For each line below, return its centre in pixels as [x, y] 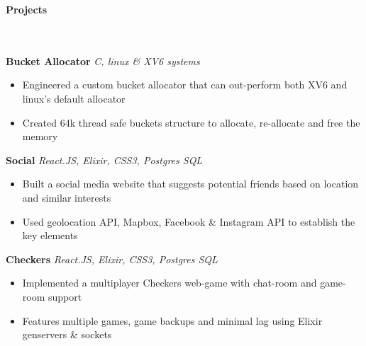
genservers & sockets [67, 334]
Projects [27, 9]
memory [40, 136]
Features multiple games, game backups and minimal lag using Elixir [172, 320]
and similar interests [67, 197]
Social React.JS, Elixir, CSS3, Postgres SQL [104, 160]
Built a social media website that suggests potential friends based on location [190, 184]
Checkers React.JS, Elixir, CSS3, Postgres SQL [112, 259]
